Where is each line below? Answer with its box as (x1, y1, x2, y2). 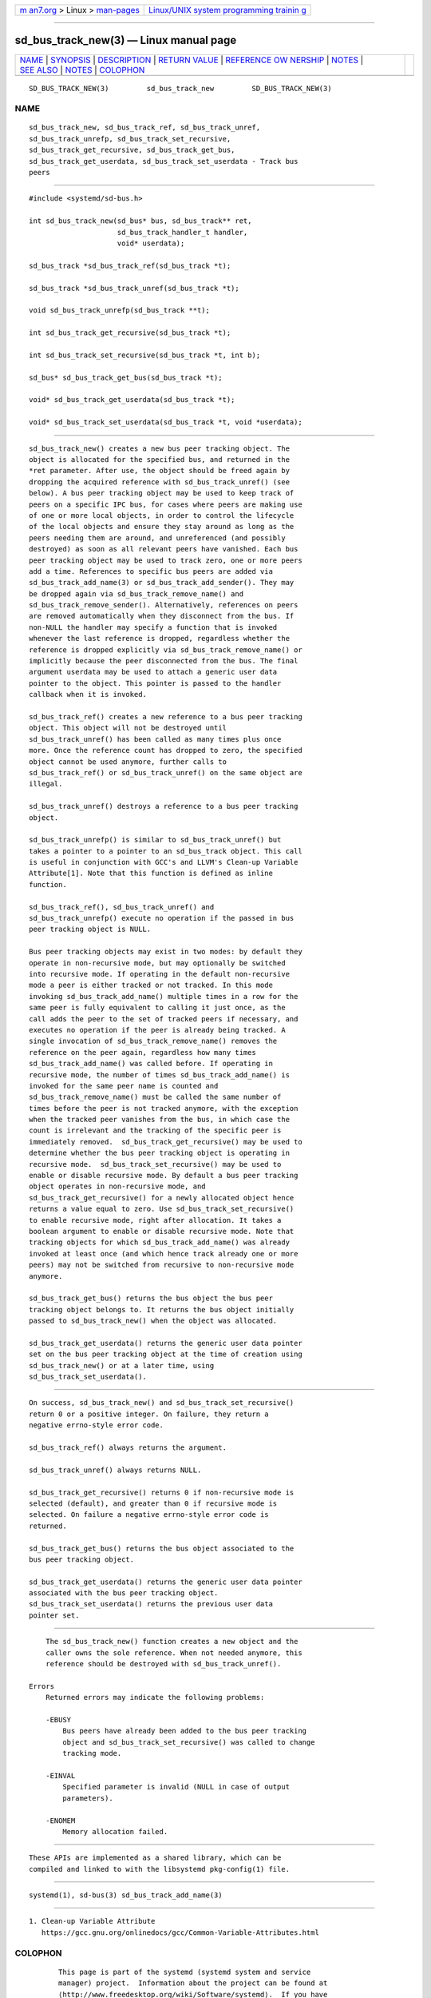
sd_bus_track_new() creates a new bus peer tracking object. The (29, 444, 291, 453)
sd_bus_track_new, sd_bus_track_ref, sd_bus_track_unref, (29, 123, 261, 132)
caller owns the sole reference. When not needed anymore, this (45, 1648, 302, 1658)
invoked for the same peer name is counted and (29, 1081, 219, 1090)
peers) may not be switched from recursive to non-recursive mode (29, 1260, 295, 1270)
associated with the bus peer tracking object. (29, 1589, 219, 1598)
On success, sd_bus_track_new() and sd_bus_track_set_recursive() (29, 1399, 295, 1407)
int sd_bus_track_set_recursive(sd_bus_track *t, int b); (29, 350, 261, 360)
